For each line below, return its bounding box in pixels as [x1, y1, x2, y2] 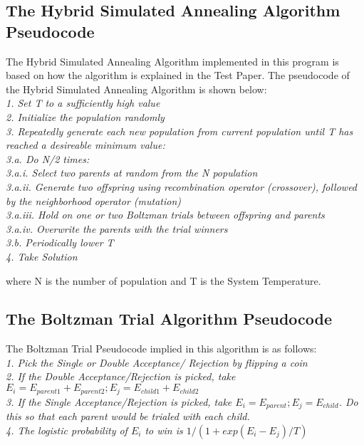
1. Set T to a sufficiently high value [6, 95, 160, 110]
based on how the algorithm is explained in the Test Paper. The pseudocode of [6, 68, 350, 83]
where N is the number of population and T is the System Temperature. [6, 273, 321, 288]
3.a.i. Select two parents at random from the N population [6, 165, 258, 180]
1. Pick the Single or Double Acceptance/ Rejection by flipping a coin [6, 355, 308, 370]
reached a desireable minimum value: [6, 137, 165, 152]
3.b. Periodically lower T [6, 235, 114, 250]
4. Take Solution [6, 248, 78, 263]
